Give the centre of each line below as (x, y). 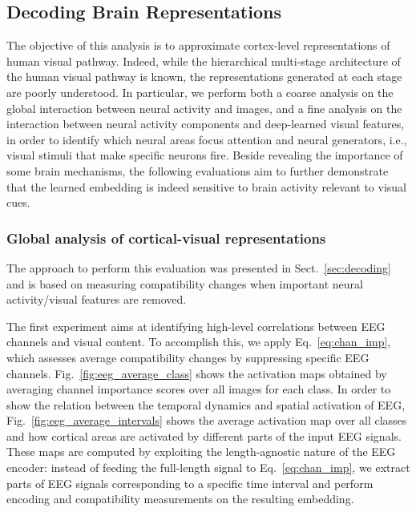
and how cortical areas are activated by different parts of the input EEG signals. (204, 435)
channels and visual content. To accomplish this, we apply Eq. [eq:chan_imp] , (199, 342)
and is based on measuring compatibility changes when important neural (185, 283)
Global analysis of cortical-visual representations (166, 238)
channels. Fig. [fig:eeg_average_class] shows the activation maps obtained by (197, 373)
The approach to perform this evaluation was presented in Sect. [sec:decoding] (199, 267)
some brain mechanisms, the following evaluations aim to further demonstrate (198, 170)
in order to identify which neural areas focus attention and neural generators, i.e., (207, 139)
